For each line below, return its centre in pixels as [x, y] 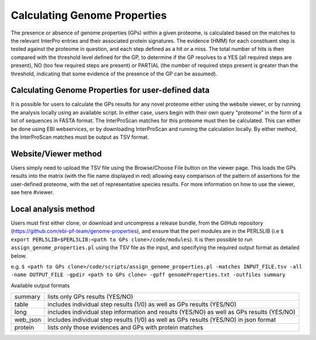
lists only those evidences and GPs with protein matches [126, 328]
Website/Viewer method [56, 154]
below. [19, 256]
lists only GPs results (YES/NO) [90, 297]
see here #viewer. [32, 193]
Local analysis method [53, 209]
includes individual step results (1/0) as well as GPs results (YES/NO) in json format [162, 320]
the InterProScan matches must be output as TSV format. [80, 137]
